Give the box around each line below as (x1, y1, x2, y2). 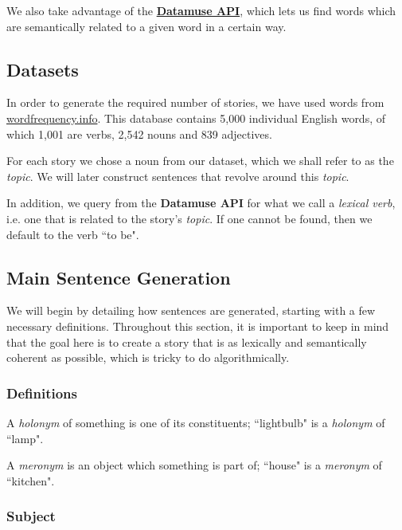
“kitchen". (6, 472, 55, 489)
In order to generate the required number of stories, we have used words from (6, 94, 384, 111)
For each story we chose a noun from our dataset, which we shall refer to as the (6, 152, 394, 169)
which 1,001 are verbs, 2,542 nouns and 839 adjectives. (6, 125, 272, 142)
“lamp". (6, 430, 44, 446)
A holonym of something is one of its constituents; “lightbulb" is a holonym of (6, 414, 385, 430)
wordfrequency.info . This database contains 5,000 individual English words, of (6, 109, 386, 126)
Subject (6, 506, 56, 526)
